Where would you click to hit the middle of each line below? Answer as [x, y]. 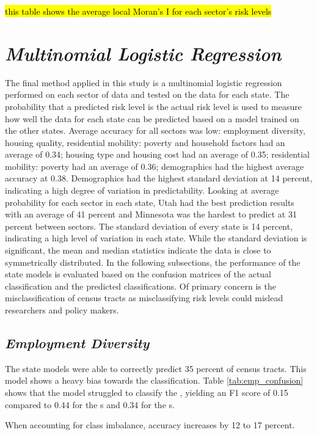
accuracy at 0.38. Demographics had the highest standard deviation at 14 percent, [159, 178]
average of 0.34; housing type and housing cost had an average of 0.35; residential [157, 154]
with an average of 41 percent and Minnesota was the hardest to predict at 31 [151, 214]
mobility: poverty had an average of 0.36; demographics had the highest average [155, 166]
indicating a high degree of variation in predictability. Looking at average [142, 190]
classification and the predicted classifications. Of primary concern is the [140, 286]
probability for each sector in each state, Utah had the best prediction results [150, 202]
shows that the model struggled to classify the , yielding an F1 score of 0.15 [147, 392]
